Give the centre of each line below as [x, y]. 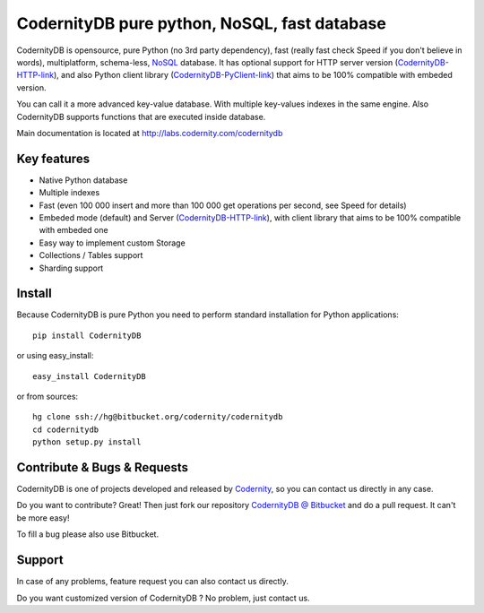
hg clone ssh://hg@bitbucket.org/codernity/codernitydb [158, 417]
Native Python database [83, 180]
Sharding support [71, 268]
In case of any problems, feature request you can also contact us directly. [152, 582]
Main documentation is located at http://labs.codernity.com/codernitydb [150, 133]
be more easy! [43, 518]
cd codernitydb [66, 429]
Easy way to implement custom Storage [112, 243]
